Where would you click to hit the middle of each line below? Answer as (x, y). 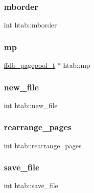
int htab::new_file (31, 105)
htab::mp (76, 65)
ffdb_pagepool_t (30, 65)
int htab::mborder (31, 25)
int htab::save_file (31, 185)
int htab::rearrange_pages (43, 145)
